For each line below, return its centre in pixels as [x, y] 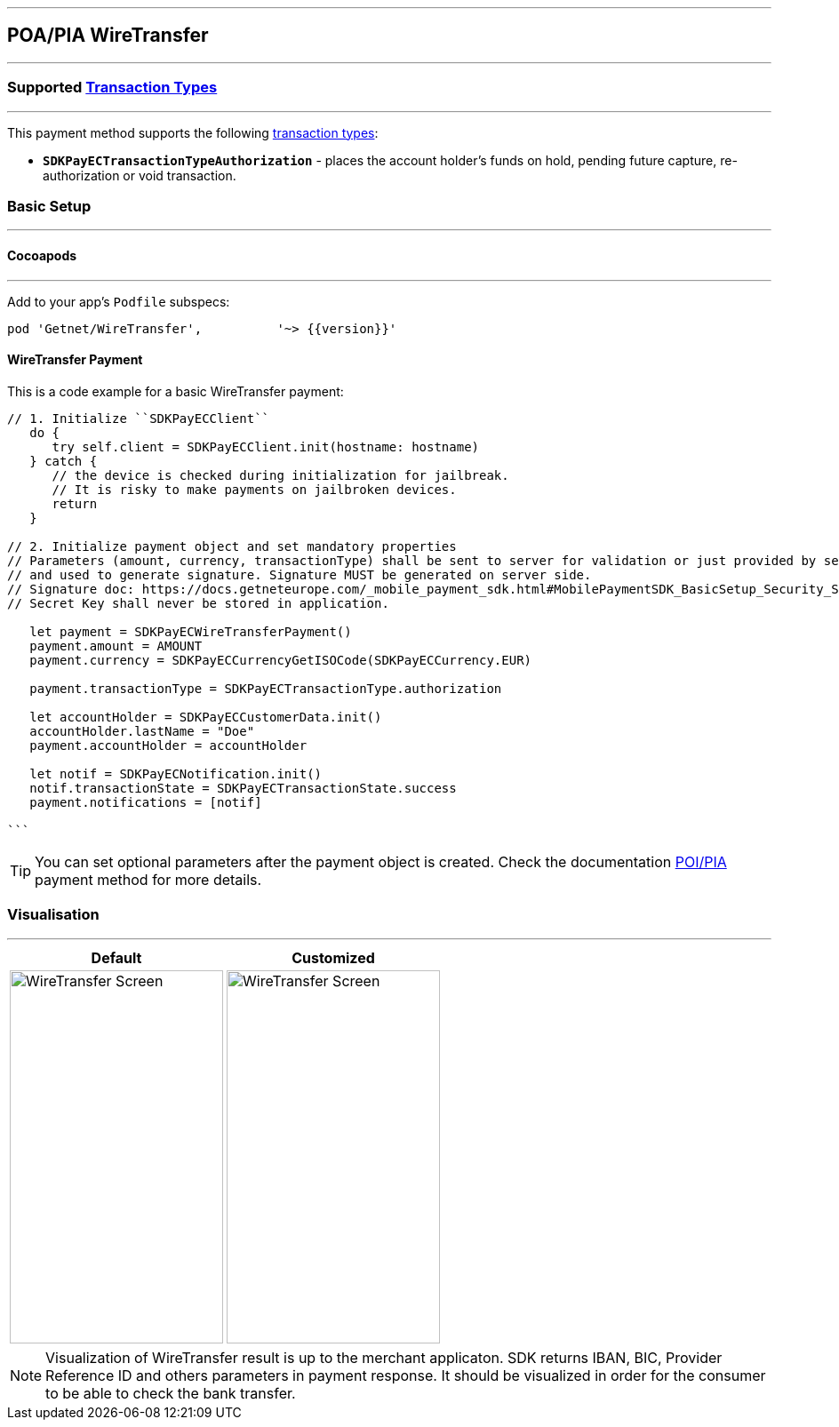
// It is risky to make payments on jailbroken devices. [254, 489]
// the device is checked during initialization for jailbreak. [280, 475]
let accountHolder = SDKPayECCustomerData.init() [206, 717]
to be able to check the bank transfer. [171, 1393]
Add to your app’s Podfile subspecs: [119, 301]
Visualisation [53, 915]
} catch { [64, 461]
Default [116, 957]
